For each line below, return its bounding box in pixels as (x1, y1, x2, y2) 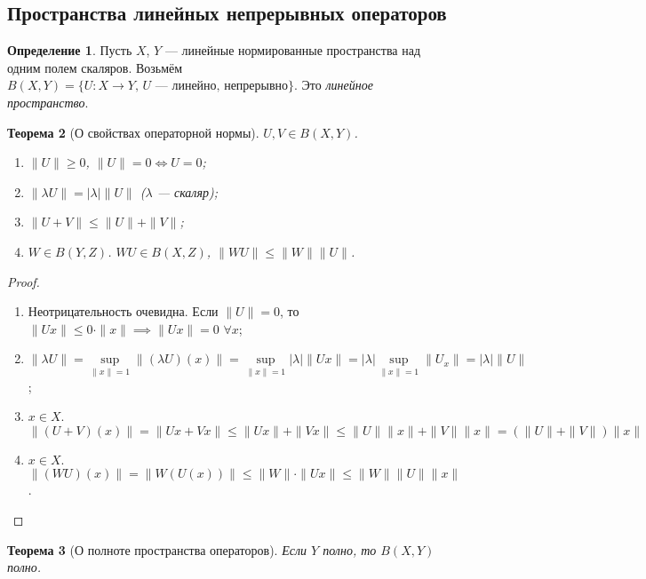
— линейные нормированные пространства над (164, 41, 421, 59)
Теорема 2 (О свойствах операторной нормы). (7, 123, 259, 141)
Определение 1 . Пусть (7, 41, 132, 59)
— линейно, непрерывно (155, 80, 289, 93)
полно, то (323, 540, 377, 559)
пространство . (7, 92, 89, 111)
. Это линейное (294, 75, 373, 94)
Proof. (7, 272, 40, 290)
